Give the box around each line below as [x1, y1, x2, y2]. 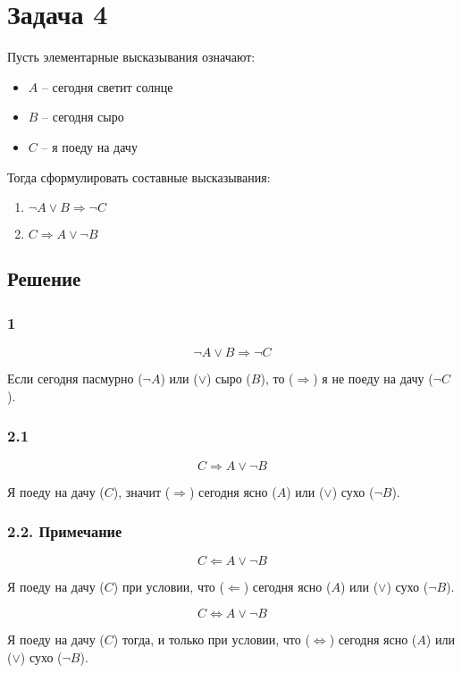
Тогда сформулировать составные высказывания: [7, 167, 271, 186]
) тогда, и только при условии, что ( [113, 629, 310, 648]
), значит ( [113, 482, 171, 501]
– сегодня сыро [42, 107, 124, 126]
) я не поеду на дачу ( [313, 369, 433, 388]
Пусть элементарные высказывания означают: [7, 47, 256, 66]
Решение [7, 265, 81, 292]
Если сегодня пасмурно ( [7, 369, 143, 388]
